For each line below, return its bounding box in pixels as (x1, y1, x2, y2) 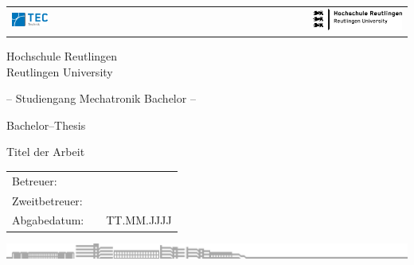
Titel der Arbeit (6, 143, 85, 160)
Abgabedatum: (12, 212, 84, 228)
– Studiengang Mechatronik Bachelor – (6, 90, 196, 107)
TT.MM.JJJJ (106, 212, 172, 228)
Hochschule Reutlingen (6, 48, 118, 64)
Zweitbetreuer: (12, 192, 83, 208)
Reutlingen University (6, 63, 113, 80)
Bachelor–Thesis (6, 116, 86, 133)
